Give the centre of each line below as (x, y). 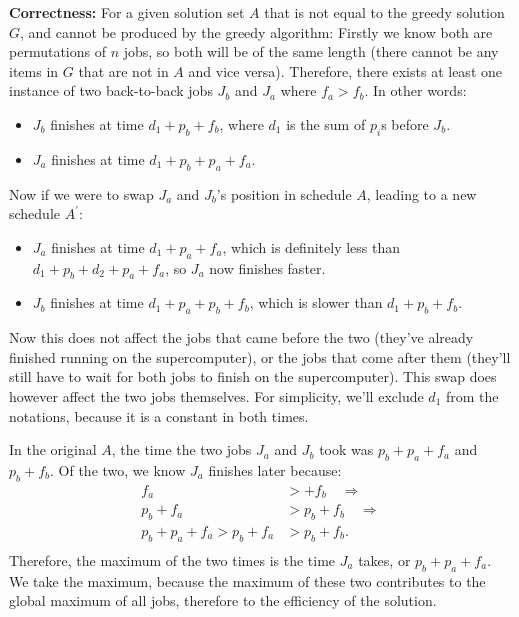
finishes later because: (275, 469)
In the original (53, 449)
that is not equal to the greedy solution (384, 12)
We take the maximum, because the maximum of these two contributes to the (247, 580)
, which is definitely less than (311, 246)
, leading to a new (421, 193)
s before (405, 123)
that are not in (123, 70)
